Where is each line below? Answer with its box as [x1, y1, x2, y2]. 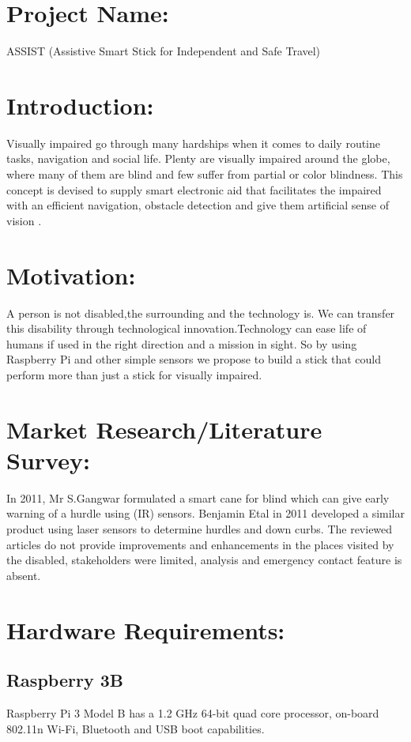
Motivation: [6, 258, 136, 291]
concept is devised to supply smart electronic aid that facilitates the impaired [6, 181, 382, 198]
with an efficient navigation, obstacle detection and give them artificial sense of [6, 197, 390, 213]
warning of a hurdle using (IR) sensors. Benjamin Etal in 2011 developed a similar [6, 505, 405, 522]
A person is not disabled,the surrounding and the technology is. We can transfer [6, 304, 395, 321]
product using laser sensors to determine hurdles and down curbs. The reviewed [6, 521, 393, 537]
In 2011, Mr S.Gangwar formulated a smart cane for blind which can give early [6, 489, 390, 506]
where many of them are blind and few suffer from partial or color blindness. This [6, 166, 403, 183]
